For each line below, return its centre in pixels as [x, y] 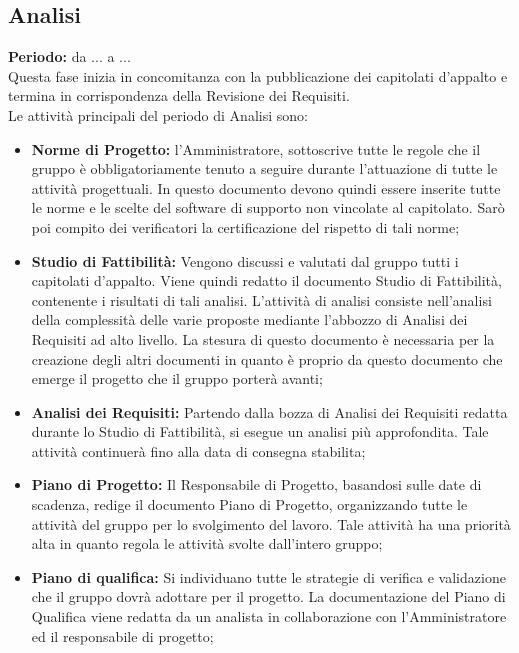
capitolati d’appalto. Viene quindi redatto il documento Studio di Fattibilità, [266, 280]
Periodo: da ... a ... [69, 56]
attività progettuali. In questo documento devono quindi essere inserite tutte [266, 187]
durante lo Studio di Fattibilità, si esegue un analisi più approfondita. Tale [260, 431]
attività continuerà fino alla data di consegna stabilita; [198, 450]
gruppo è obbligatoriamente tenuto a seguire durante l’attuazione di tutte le [264, 168]
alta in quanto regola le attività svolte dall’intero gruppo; [207, 543]
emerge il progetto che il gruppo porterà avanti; [177, 378]
